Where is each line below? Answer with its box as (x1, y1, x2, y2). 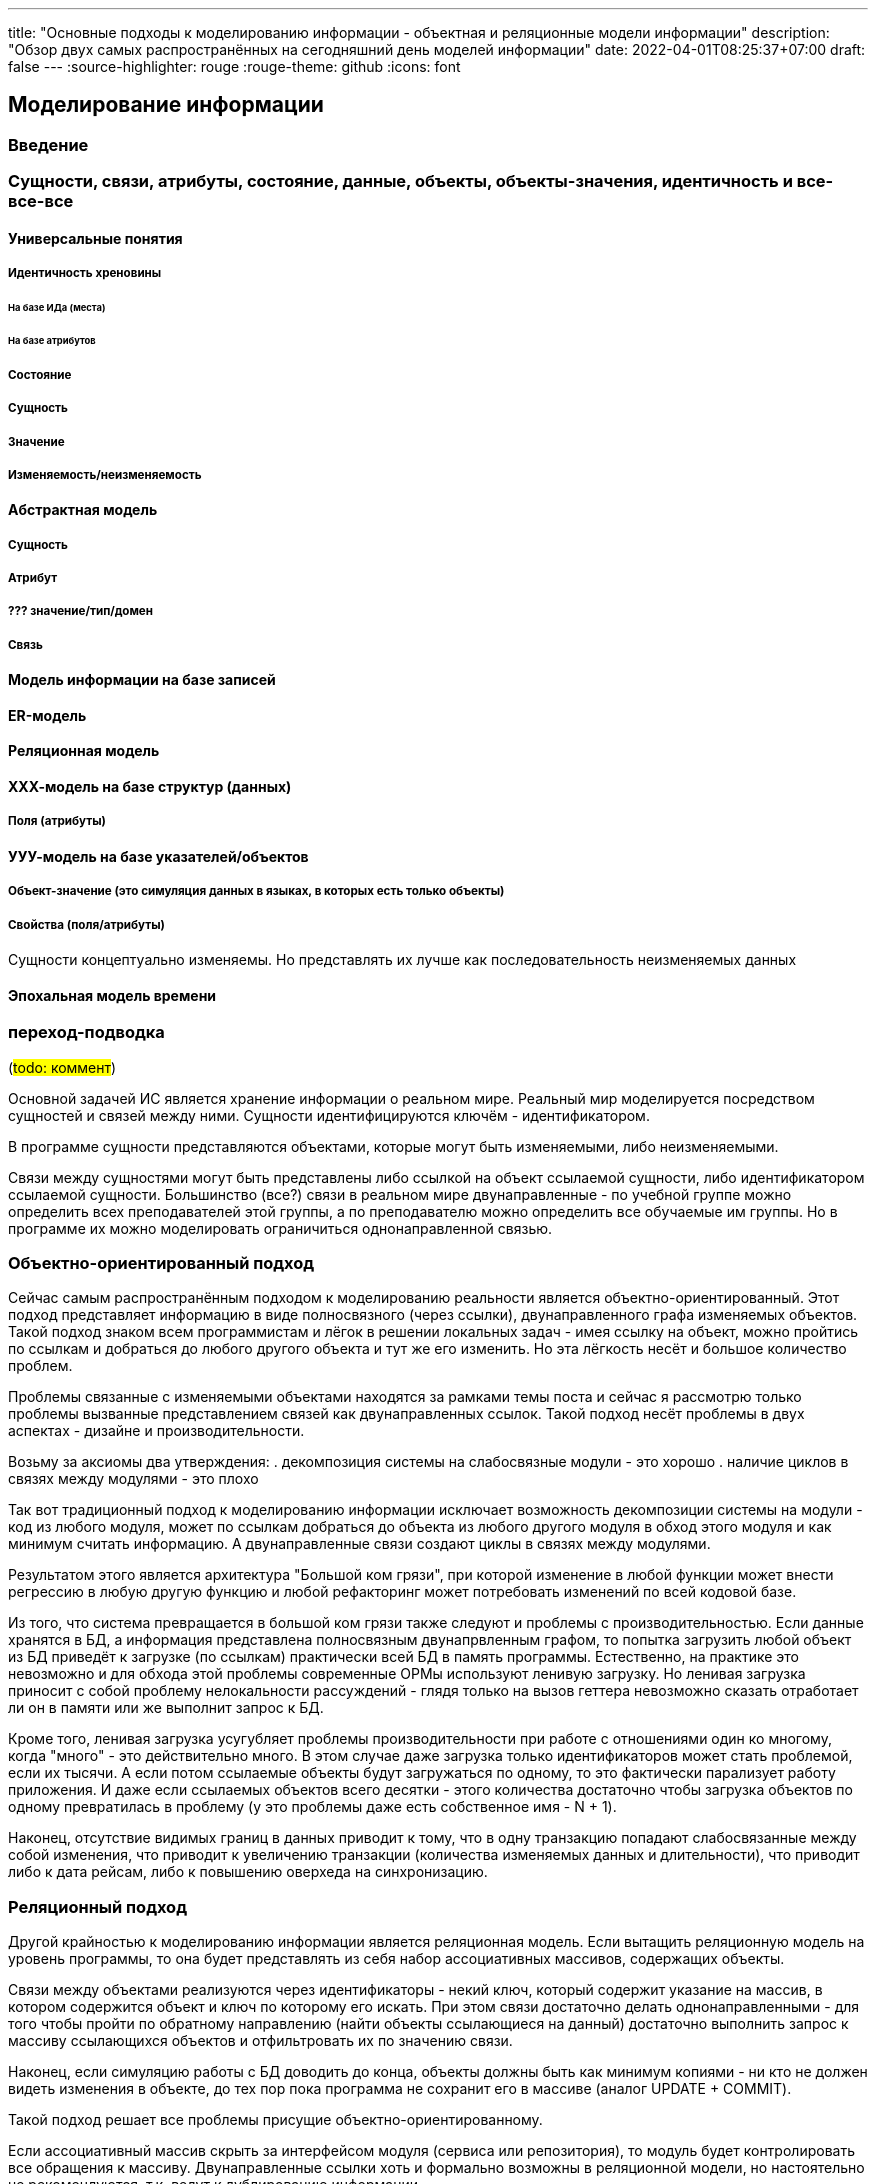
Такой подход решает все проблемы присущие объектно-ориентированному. (8, 2111, 543, 2129)
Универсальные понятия (8, 229, 183, 247)
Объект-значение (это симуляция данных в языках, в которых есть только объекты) (8, 884, 505, 899)
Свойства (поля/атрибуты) (8, 917, 165, 932)
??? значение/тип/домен (8, 604, 153, 619)
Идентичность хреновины (8, 266, 162, 281)
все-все (8, 191, 74, 212)
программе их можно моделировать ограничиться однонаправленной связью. (8, 1219, 553, 1237)
